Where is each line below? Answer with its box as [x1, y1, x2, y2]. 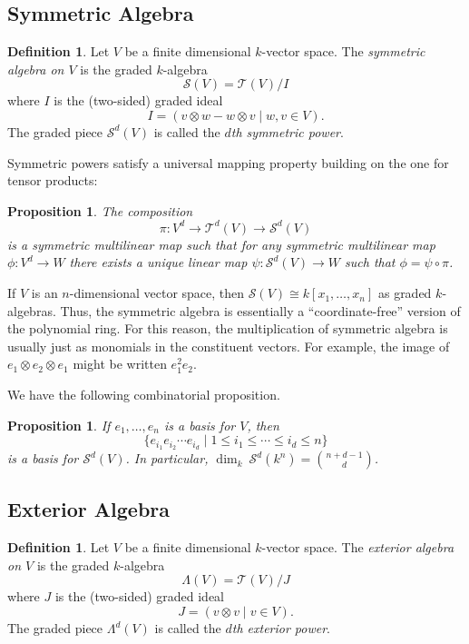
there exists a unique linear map [69, 253, 248, 272]
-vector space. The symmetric [261, 42, 425, 61]
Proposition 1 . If [7, 415, 111, 434]
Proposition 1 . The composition [7, 201, 193, 220]
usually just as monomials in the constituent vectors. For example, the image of [7, 336, 450, 355]
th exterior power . [231, 619, 331, 638]
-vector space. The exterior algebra [261, 538, 454, 557]
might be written [73, 354, 167, 373]
